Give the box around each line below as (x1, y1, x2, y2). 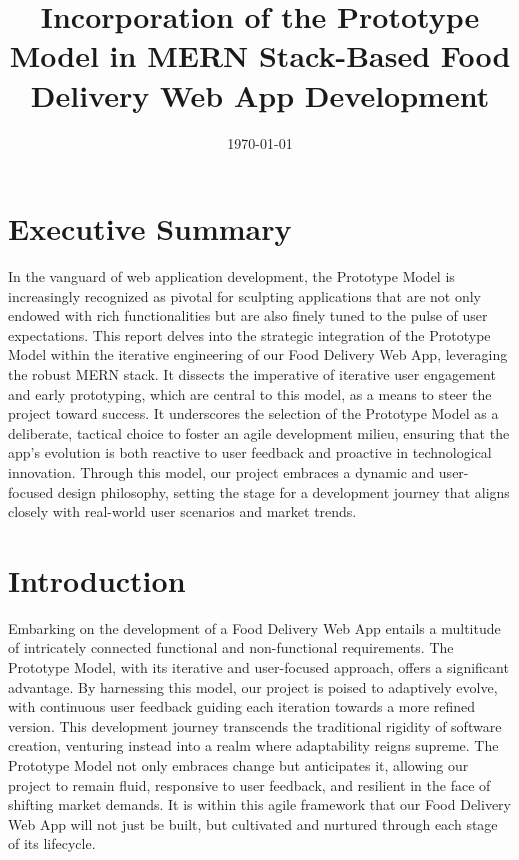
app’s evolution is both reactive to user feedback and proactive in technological (8, 442, 492, 463)
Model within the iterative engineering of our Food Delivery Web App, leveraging (8, 344, 508, 365)
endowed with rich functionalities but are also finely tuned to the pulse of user (8, 305, 488, 326)
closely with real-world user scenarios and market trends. (8, 501, 357, 522)
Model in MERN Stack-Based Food (9, 35, 511, 76)
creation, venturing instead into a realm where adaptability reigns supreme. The (8, 735, 499, 756)
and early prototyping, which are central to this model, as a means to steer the (8, 383, 492, 404)
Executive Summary (8, 208, 292, 249)
